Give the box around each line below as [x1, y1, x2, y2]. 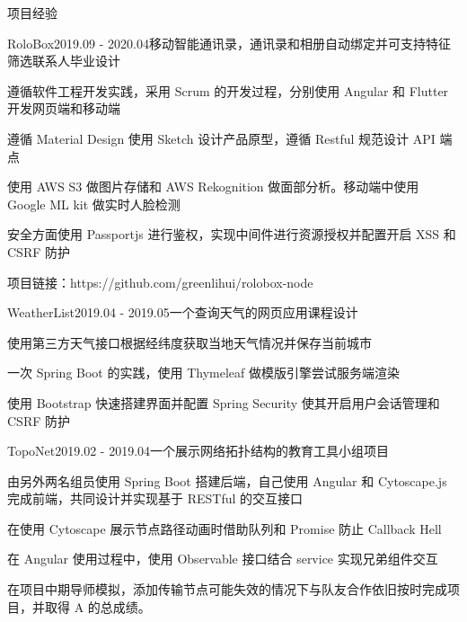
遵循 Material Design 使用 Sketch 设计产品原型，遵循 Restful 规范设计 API [7, 129, 436, 147]
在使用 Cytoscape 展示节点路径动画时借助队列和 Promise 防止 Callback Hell [7, 519, 442, 538]
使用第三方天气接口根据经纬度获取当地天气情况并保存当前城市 [7, 333, 372, 351]
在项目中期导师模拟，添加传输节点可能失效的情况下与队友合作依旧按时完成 [7, 580, 447, 599]
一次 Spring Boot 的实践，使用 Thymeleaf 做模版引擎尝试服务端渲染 [7, 363, 400, 382]
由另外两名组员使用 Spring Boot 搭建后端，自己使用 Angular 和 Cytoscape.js [7, 471, 447, 490]
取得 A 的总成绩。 [44, 597, 151, 616]
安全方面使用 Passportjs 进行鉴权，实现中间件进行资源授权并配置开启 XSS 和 [7, 225, 456, 244]
